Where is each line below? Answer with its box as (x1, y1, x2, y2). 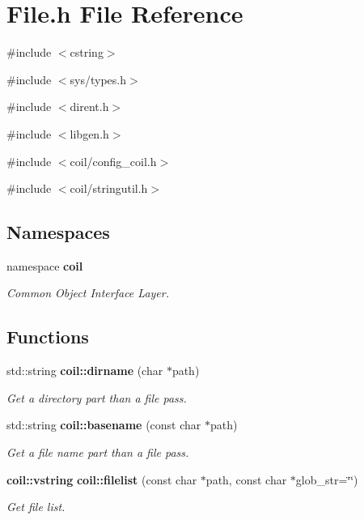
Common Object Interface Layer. (6, 284, 169, 301)
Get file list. (6, 498, 66, 515)
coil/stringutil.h (70, 180, 148, 197)
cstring (70, 44, 104, 61)
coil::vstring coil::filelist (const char (6, 471, 197, 488)
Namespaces (6, 220, 110, 245)
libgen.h (70, 125, 109, 142)
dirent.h (70, 98, 109, 115)
